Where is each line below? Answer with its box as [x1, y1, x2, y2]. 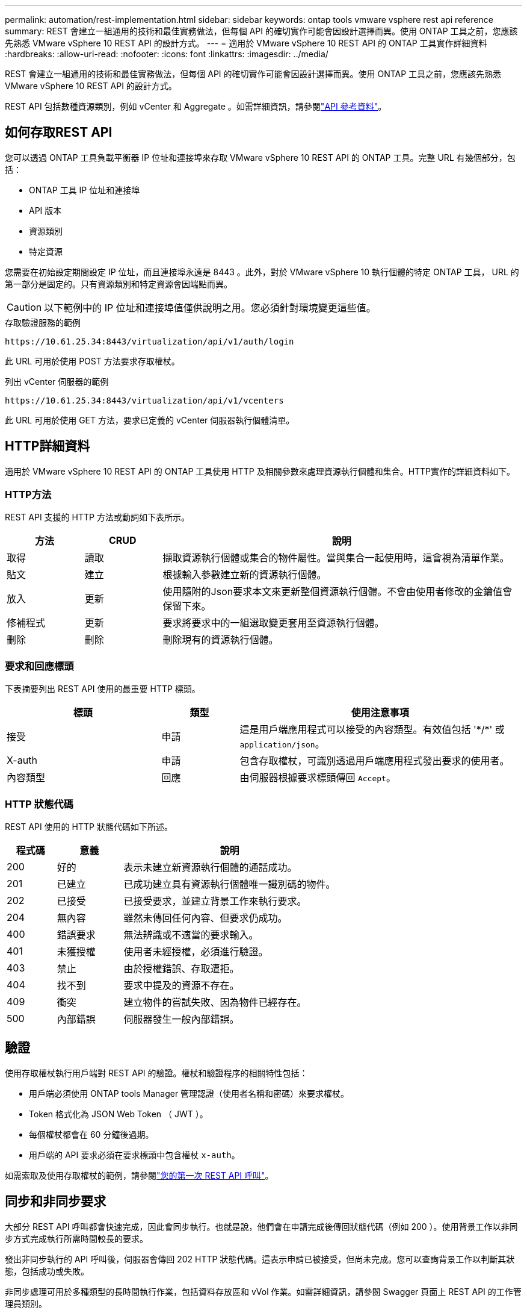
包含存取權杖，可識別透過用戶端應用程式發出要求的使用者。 [239, 755, 510, 767]
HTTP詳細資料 [5, 438, 90, 454]
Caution [7, 301, 42, 313]
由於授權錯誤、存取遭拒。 [123, 962, 239, 975]
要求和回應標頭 [5, 660, 74, 672]
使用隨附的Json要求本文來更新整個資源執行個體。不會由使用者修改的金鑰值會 [162, 585, 513, 598]
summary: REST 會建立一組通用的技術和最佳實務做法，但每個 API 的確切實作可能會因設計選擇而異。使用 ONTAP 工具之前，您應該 [5, 26, 518, 36]
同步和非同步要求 [5, 1194, 106, 1209]
